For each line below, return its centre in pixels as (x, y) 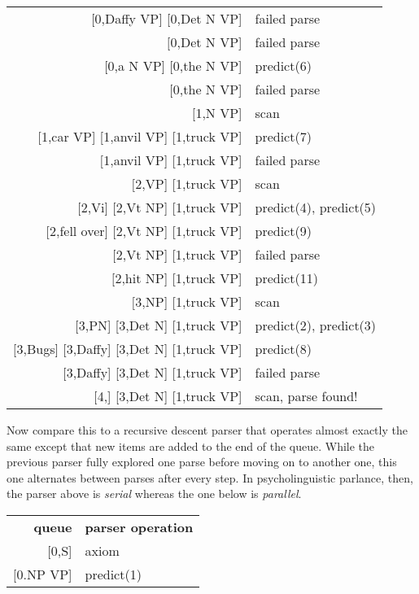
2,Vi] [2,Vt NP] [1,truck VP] (161, 207)
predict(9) (283, 231)
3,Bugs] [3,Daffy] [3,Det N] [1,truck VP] (129, 349)
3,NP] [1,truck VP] (189, 301)
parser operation (139, 526)
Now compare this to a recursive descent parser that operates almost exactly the (207, 430)
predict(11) (286, 278)
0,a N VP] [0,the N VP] (175, 66)
